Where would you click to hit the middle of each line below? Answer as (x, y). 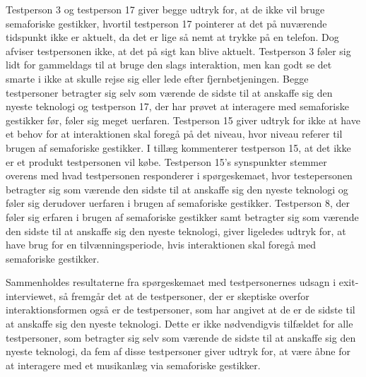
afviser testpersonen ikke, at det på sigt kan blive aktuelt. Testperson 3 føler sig (178, 50)
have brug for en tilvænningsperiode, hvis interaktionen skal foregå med (161, 245)
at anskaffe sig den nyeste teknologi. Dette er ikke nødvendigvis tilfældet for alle (179, 324)
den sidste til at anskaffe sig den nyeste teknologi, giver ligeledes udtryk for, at (176, 231)
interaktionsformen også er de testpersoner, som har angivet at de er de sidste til (181, 310)
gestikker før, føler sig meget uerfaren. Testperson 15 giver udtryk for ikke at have (183, 120)
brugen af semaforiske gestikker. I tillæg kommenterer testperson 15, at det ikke (178, 147)
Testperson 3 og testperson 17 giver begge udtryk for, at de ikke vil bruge (165, 9)
